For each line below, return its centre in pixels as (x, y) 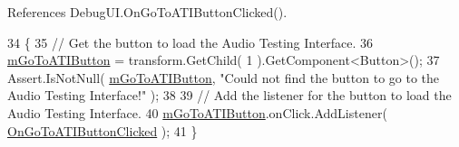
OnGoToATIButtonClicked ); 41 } (103, 130)
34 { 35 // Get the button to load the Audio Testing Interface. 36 (190, 42)
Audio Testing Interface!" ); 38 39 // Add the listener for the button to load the (229, 95)
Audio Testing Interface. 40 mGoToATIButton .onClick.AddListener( (197, 112)
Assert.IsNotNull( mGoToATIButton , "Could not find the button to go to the (224, 77)
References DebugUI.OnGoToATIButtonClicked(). (147, 12)
